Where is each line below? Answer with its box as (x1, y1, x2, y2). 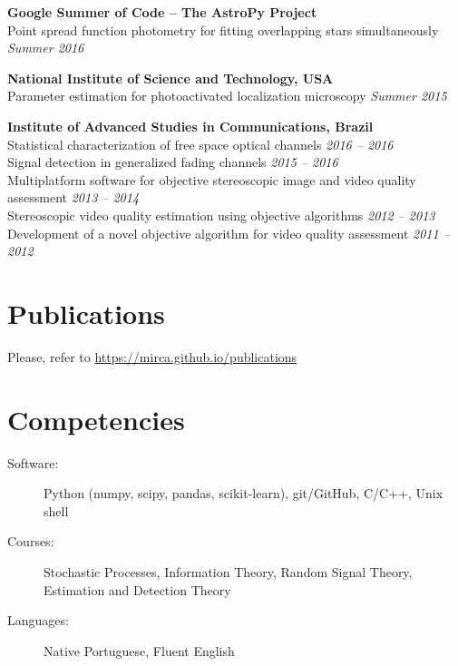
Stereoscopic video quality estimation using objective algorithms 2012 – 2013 (7, 205, 435, 224)
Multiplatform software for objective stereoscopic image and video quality (7, 170, 416, 189)
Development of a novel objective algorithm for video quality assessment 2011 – (7, 223, 450, 242)
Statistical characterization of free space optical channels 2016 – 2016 (7, 134, 394, 153)
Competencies (7, 400, 185, 437)
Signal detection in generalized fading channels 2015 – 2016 (7, 152, 338, 171)
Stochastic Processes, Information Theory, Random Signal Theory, (44, 562, 413, 581)
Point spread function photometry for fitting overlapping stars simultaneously (7, 20, 439, 39)
